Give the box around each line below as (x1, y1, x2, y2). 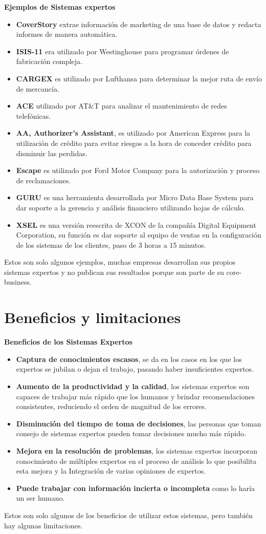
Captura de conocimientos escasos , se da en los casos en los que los (16, 353, 242, 364)
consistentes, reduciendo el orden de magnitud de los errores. (16, 401, 207, 412)
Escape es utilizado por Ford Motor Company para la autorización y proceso (16, 165, 260, 176)
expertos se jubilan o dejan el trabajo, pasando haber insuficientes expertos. (16, 364, 254, 374)
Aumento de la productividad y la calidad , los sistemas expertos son (16, 380, 250, 391)
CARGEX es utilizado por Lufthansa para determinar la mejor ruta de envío (16, 73, 262, 83)
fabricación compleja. (16, 56, 82, 67)
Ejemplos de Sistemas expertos (4, 2, 116, 12)
